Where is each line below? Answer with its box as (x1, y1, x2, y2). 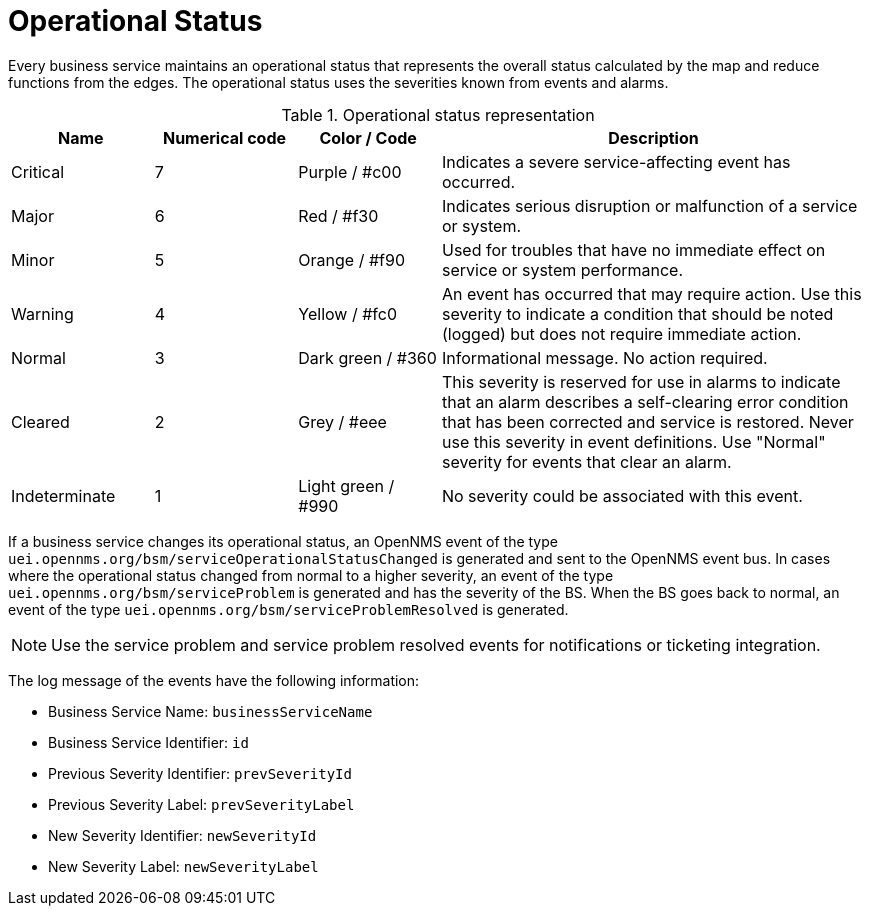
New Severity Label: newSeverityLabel (48, 857, 319, 875)
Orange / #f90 (298, 249, 405, 270)
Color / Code (319, 127, 417, 148)
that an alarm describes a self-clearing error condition (441, 391, 849, 412)
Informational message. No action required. (441, 347, 768, 368)
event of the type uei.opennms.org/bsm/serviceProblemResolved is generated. (8, 600, 569, 618)
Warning (11, 303, 74, 324)
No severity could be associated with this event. (441, 485, 803, 506)
